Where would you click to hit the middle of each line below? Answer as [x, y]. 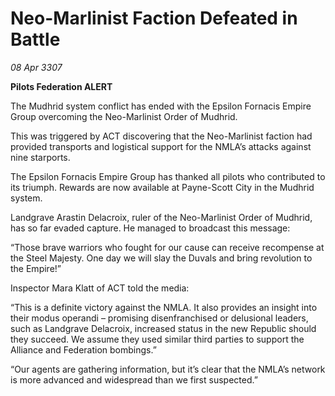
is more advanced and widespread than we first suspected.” [134, 379]
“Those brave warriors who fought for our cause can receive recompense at [167, 247]
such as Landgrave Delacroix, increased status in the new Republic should [163, 328]
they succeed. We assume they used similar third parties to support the [157, 339]
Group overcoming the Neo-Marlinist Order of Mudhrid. [124, 116]
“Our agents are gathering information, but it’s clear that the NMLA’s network [168, 369]
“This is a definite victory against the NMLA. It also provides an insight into [164, 307]
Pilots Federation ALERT [61, 86]
